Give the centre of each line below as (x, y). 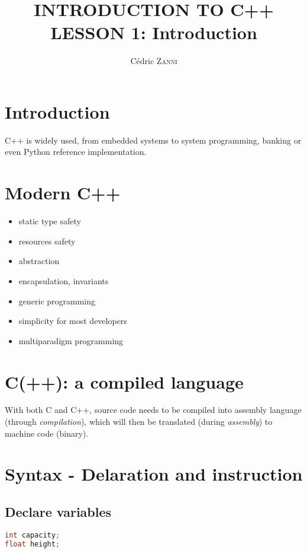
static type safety (50, 221)
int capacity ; (33, 535)
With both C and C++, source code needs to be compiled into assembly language (153, 410)
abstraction (39, 261)
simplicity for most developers (73, 321)
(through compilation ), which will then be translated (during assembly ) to (139, 422)
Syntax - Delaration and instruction (154, 474)
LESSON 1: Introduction (154, 32)
